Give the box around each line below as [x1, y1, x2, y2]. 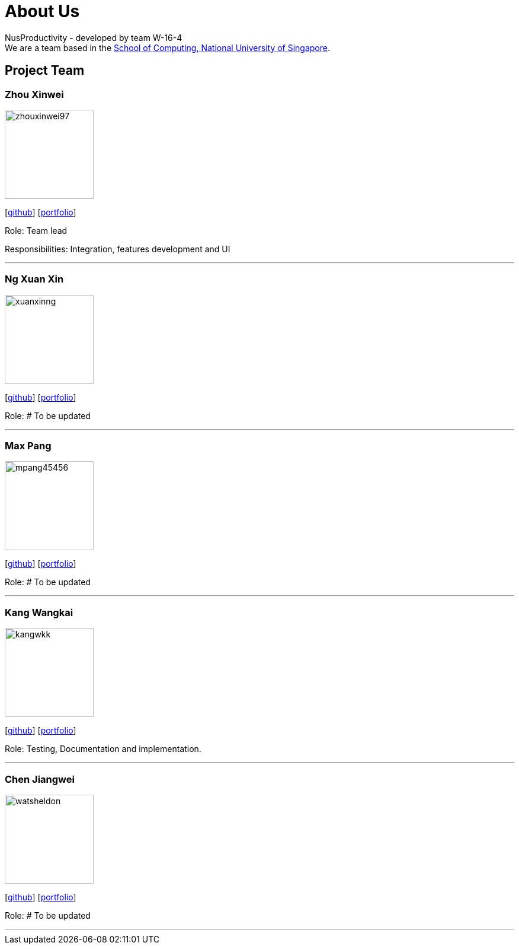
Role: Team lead [5, 225, 68, 236]
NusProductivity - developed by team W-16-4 [5, 32, 182, 43]
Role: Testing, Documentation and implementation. [5, 744, 201, 754]
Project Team [5, 63, 85, 78]
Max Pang [5, 440, 52, 452]
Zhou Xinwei [5, 88, 64, 100]
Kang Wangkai [5, 606, 73, 618]
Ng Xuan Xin [5, 273, 64, 285]
